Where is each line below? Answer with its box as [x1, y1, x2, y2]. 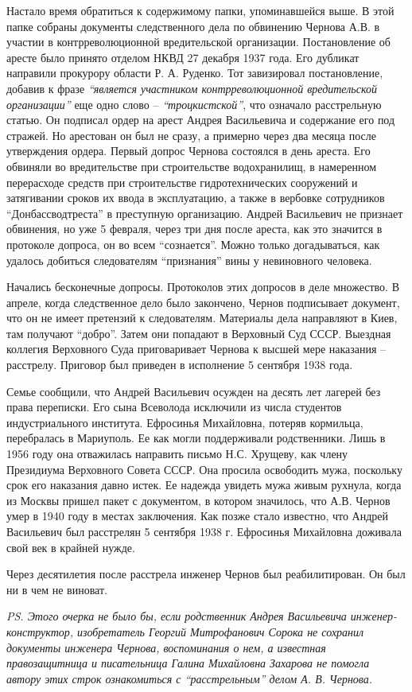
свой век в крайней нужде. [6, 538, 135, 555]
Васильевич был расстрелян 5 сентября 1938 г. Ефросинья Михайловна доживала [6, 523, 402, 539]
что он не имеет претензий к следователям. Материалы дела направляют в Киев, [6, 309, 398, 326]
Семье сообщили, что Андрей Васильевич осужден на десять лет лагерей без [6, 383, 381, 399]
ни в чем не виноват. [6, 581, 107, 597]
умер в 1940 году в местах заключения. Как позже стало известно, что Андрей [6, 507, 389, 524]
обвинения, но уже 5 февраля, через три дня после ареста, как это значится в [6, 220, 383, 237]
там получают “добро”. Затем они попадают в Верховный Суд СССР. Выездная [6, 325, 391, 341]
